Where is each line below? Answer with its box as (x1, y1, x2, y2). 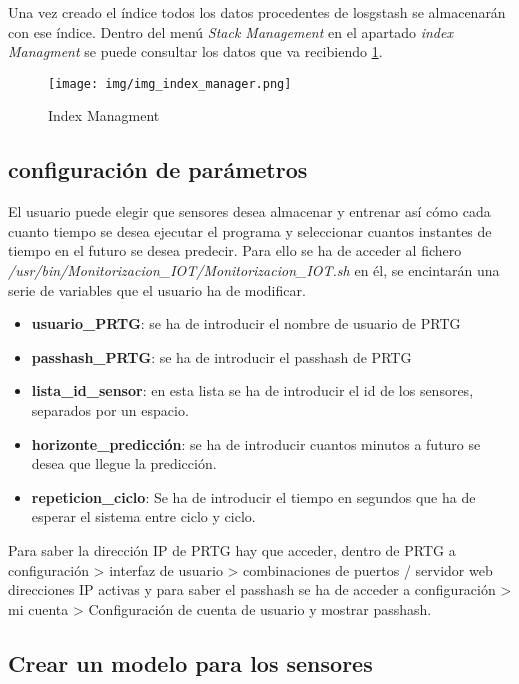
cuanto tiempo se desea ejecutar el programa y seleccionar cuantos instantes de (8, 220, 492, 241)
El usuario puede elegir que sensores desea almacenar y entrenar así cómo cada (8, 201, 491, 222)
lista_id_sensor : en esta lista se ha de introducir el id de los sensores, (31, 380, 474, 401)
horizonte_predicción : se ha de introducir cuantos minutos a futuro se (31, 433, 481, 454)
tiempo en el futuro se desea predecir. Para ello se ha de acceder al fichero (8, 240, 462, 261)
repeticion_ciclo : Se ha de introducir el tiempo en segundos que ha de (31, 486, 476, 507)
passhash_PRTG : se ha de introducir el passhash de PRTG (31, 346, 412, 367)
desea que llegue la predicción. (31, 453, 217, 474)
